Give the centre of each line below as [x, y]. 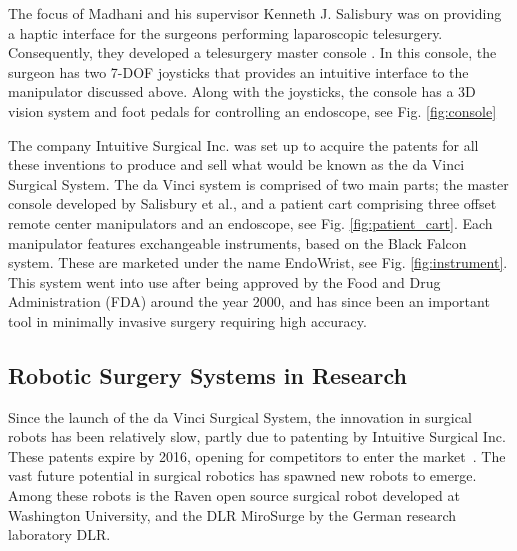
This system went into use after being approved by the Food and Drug [224, 281]
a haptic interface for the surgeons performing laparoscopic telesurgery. [225, 32]
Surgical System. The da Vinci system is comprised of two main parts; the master [258, 183]
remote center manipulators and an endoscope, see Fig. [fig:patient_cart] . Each [250, 222]
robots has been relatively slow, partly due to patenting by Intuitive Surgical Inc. [257, 436]
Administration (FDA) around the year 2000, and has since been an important [249, 301]
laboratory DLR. [59, 534]
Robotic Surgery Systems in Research [207, 374]
